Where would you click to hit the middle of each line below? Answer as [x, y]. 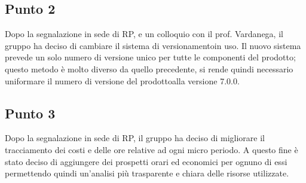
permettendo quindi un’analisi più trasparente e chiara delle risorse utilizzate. [147, 173]
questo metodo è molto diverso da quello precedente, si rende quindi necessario [149, 68]
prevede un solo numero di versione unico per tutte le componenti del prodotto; [150, 57]
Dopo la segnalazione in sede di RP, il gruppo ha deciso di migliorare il [135, 138]
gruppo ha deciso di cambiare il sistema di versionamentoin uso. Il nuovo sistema [153, 45]
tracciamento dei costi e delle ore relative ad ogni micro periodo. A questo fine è [152, 149]
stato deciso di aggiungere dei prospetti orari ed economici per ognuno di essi [146, 161]
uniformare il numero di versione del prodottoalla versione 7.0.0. [122, 80]
